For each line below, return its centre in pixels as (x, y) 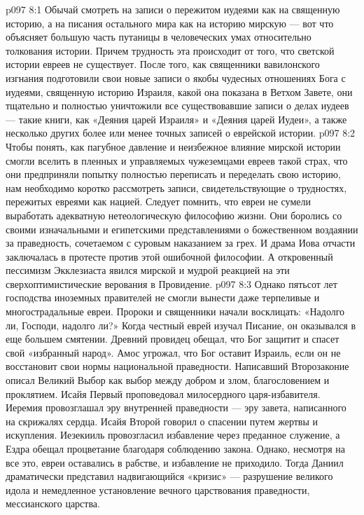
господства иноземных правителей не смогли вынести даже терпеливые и (163, 297)
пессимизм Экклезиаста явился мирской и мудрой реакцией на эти (148, 270)
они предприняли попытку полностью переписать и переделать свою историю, (173, 174)
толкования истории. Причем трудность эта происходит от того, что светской (170, 50)
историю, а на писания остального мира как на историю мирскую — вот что (170, 23)
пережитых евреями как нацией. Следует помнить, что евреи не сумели (158, 201)
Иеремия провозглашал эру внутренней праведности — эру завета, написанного (176, 407)
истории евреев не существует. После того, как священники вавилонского (163, 64)
